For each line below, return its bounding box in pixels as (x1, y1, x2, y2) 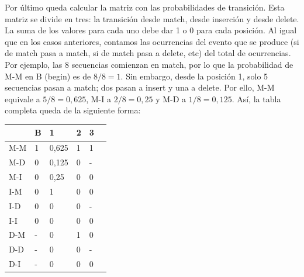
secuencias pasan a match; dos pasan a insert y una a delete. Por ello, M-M (5, 81, 275, 94)
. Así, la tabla (232, 92, 281, 105)
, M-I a (86, 92, 111, 105)
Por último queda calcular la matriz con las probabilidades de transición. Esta (5, 1, 285, 13)
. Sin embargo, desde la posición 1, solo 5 (120, 70, 268, 82)
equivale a (5, 92, 40, 105)
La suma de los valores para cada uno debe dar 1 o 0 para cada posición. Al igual (5, 24, 297, 36)
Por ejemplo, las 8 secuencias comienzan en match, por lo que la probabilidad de (5, 58, 293, 70)
